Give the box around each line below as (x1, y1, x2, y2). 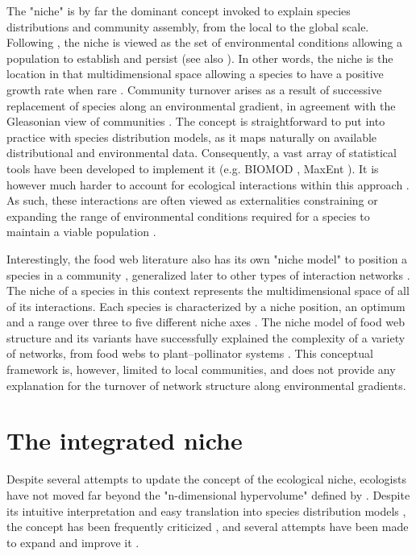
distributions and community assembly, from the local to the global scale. (6, 18, 369, 35)
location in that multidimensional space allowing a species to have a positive (6, 65, 384, 82)
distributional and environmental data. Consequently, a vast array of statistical (6, 144, 397, 161)
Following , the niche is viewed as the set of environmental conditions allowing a (6, 34, 402, 51)
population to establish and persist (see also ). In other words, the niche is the (6, 49, 393, 66)
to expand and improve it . (6, 533, 139, 550)
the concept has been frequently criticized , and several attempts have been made (6, 518, 409, 535)
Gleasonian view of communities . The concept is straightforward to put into (6, 113, 385, 130)
